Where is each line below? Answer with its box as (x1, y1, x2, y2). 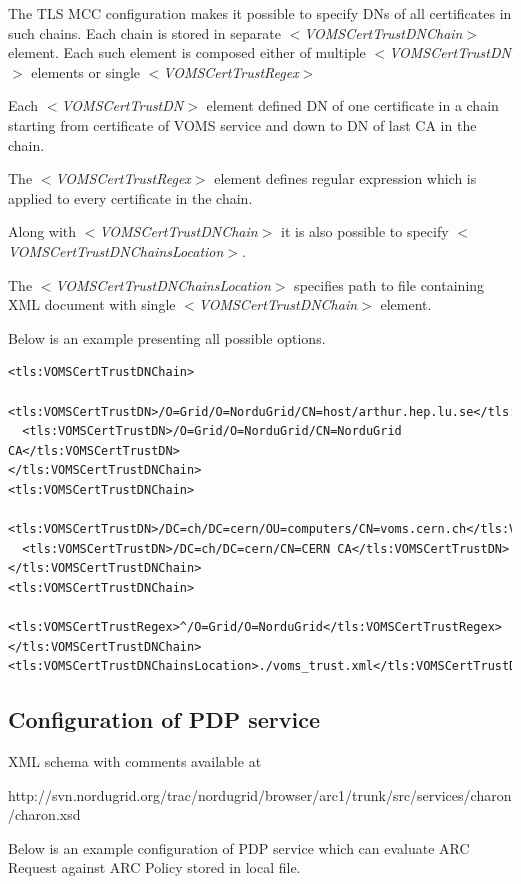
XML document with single (8, 294, 176, 315)
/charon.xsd (8, 804, 81, 825)
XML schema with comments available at (8, 751, 262, 772)
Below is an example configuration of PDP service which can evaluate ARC (8, 837, 470, 858)
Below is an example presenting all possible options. (8, 327, 326, 348)
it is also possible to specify (280, 221, 449, 242)
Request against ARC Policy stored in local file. (8, 857, 301, 878)
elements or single (31, 61, 140, 82)
